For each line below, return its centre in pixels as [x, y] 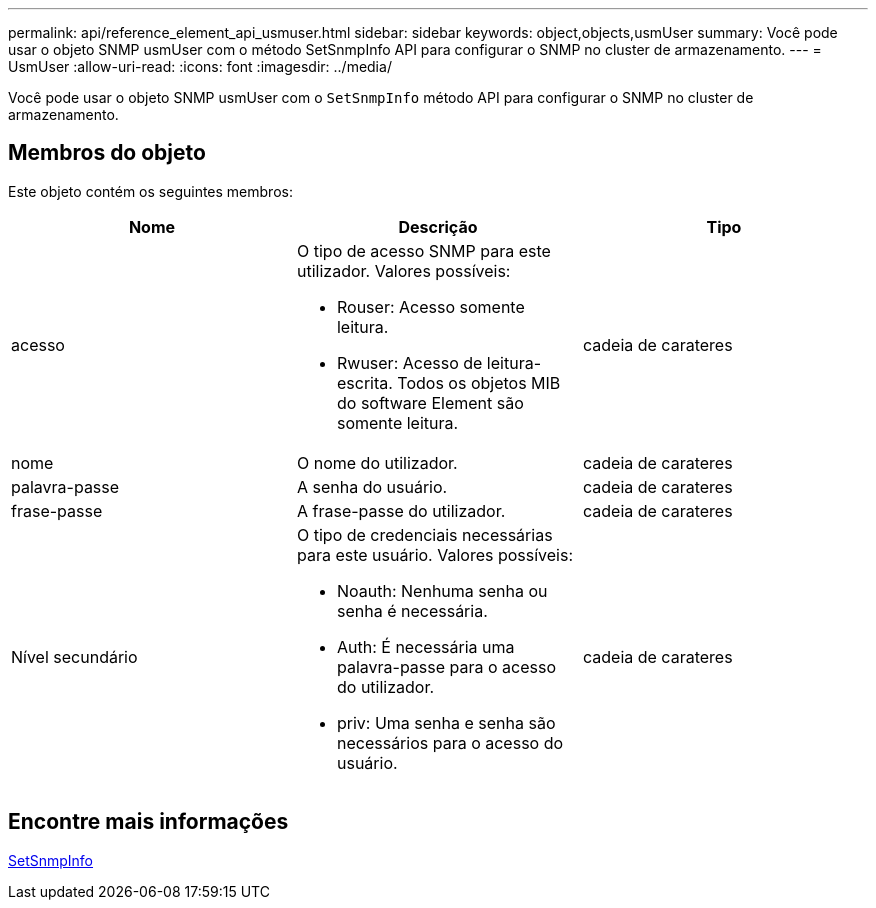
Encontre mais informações [148, 822]
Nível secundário [74, 656]
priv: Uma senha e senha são [446, 722]
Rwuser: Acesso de [409, 362]
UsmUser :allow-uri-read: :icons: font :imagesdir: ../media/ [200, 66]
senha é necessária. [412, 610]
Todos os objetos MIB [479, 382]
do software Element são [430, 402]
